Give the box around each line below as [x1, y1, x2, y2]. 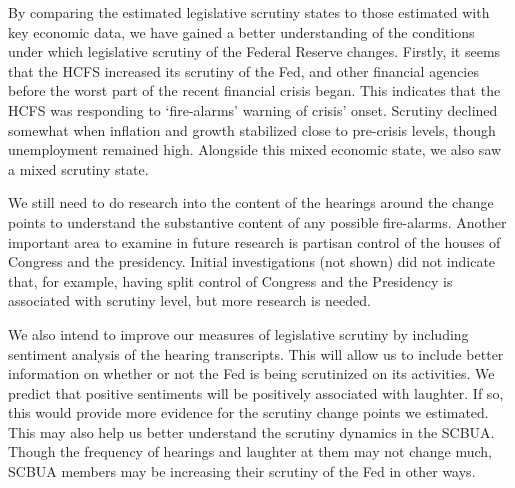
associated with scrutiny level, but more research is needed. [8, 290, 371, 311]
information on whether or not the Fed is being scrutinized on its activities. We [8, 363, 495, 384]
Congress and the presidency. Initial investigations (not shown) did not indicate [8, 251, 496, 272]
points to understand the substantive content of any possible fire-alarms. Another [8, 211, 507, 232]
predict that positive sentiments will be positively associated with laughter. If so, [8, 382, 504, 403]
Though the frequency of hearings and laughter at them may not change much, [8, 441, 492, 462]
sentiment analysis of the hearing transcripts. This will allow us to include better [8, 343, 504, 364]
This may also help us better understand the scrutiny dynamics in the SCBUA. [8, 421, 495, 442]
